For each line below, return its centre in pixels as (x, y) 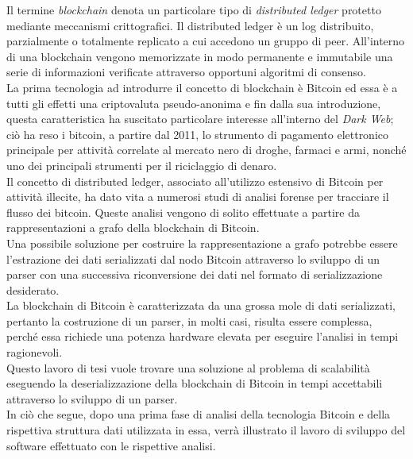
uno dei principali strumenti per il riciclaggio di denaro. (142, 165)
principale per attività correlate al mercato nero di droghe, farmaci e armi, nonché (206, 150)
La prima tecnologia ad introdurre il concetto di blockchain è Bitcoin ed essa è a (202, 87)
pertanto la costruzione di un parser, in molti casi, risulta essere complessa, (189, 320)
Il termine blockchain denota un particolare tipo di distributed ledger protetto (194, 10)
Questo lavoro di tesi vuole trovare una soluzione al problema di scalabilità (188, 367)
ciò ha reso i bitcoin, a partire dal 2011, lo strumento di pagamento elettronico (198, 134)
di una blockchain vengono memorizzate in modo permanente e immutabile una (200, 56)
